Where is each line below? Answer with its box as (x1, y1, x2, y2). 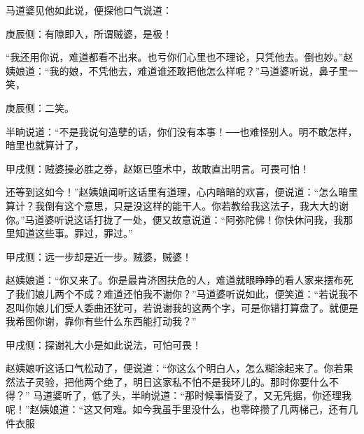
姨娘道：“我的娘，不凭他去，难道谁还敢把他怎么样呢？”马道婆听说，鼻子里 (6, 63, 349, 78)
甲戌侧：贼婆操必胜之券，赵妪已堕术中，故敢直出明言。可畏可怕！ (6, 161, 309, 175)
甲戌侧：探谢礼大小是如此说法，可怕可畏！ (6, 337, 202, 352)
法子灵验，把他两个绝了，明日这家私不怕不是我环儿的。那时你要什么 (15, 374, 329, 389)
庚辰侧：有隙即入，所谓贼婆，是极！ (6, 26, 172, 41)
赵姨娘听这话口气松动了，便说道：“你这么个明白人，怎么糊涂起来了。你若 (6, 361, 344, 375)
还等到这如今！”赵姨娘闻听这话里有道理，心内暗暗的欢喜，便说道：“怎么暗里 (6, 185, 358, 199)
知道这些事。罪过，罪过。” (15, 226, 133, 240)
